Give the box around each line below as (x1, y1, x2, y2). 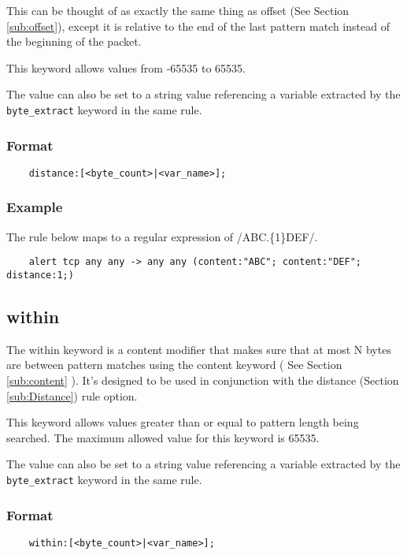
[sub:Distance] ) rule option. (6, 387, 138, 404)
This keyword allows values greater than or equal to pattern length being (6, 414, 359, 430)
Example (6, 197, 63, 217)
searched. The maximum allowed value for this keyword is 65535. (6, 429, 320, 445)
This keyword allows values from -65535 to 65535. (6, 59, 246, 76)
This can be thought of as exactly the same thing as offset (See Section (6, 2, 350, 18)
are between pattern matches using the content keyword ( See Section (6, 356, 342, 373)
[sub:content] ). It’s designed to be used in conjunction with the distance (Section (6, 372, 399, 389)
